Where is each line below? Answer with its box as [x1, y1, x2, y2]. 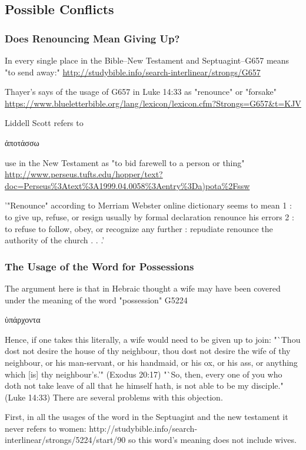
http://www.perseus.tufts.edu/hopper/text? [5, 168, 163, 180]
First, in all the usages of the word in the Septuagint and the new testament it [5, 411, 288, 423]
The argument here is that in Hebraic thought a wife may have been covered [5, 282, 281, 294]
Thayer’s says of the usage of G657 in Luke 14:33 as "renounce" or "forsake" [5, 85, 277, 98]
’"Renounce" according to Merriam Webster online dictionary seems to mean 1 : [5, 199, 292, 211]
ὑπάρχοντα [5, 313, 41, 326]
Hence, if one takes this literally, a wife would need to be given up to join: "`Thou [5, 333, 301, 345]
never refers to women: [5, 422, 87, 434]
